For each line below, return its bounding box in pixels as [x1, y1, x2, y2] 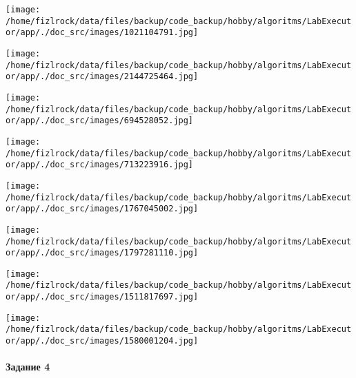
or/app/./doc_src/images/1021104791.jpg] [6, 28, 199, 38]
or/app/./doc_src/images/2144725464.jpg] [6, 72, 199, 82]
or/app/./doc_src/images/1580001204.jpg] [6, 336, 199, 346]
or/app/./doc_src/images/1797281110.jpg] [6, 248, 199, 258]
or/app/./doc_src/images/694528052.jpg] [6, 116, 194, 126]
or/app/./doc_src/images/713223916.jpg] [6, 160, 194, 170]
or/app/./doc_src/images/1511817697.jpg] [6, 292, 199, 302]
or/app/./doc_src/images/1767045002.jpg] [6, 204, 199, 214]
